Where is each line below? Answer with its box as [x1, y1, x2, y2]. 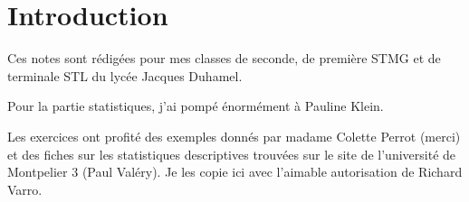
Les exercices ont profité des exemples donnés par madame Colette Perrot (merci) [7, 126, 461, 145]
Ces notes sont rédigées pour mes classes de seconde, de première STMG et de [7, 49, 441, 68]
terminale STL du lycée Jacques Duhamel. [7, 66, 243, 85]
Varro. [7, 179, 43, 198]
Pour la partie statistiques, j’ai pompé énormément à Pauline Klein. [7, 96, 384, 115]
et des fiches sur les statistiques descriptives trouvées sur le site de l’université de [7, 144, 456, 163]
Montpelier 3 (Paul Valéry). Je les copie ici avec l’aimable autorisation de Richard [7, 162, 463, 181]
